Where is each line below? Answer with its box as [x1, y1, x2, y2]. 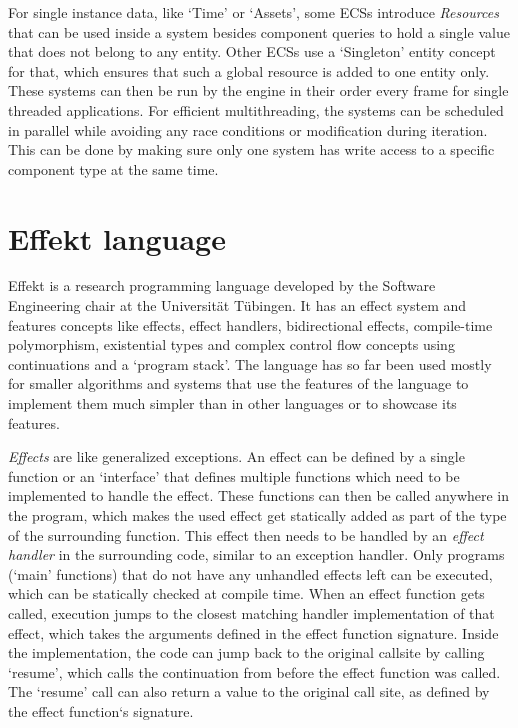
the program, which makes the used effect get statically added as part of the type [8, 505, 507, 525]
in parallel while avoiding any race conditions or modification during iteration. [8, 119, 488, 140]
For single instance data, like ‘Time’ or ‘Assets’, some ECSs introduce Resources [8, 2, 499, 22]
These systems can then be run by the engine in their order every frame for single [8, 80, 509, 101]
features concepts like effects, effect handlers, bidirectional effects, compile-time [8, 314, 493, 335]
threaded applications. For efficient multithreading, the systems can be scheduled [8, 99, 504, 120]
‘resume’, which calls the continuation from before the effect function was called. [8, 661, 501, 682]
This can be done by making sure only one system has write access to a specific [8, 139, 495, 160]
